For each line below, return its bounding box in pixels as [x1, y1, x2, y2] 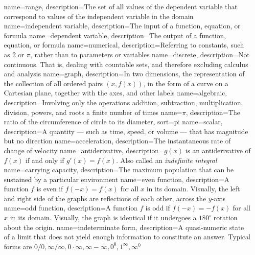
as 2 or [4, 49, 24, 59]
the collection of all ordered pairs [4, 78, 103, 88]
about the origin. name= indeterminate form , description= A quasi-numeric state [4, 222, 244, 232]
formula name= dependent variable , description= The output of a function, [4, 30, 226, 40]
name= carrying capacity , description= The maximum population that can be [4, 164, 234, 175]
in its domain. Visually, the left [146, 184, 240, 194]
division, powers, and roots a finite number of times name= [4, 107, 183, 117]
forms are [4, 241, 32, 251]
